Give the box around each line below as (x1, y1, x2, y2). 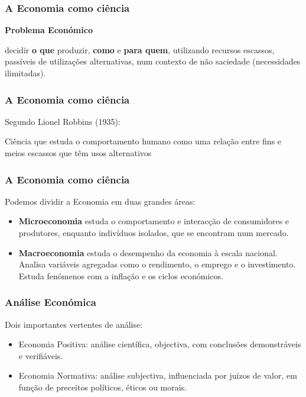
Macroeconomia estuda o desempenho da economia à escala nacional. (18, 246, 278, 259)
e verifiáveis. (18, 349, 63, 362)
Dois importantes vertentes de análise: (5, 318, 143, 330)
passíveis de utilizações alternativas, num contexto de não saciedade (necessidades (5, 55, 301, 67)
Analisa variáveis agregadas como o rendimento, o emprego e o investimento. (18, 258, 296, 270)
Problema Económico (5, 24, 93, 36)
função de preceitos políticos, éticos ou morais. (18, 380, 187, 393)
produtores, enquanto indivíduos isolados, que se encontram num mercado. (18, 227, 289, 238)
